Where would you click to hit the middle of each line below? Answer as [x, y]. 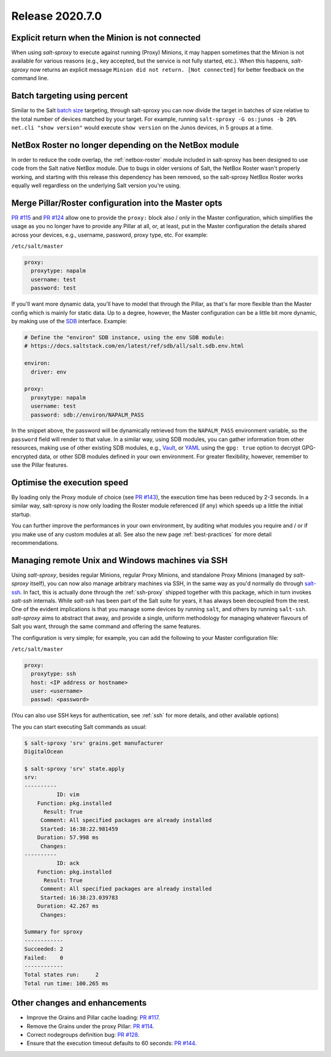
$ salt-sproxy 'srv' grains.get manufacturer [94, 743]
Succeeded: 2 [44, 949]
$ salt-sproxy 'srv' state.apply [74, 769]
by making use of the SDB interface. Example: [69, 321]
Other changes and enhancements [79, 1003]
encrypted [25, 456]
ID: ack [68, 863]
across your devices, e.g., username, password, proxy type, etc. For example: [110, 235]
